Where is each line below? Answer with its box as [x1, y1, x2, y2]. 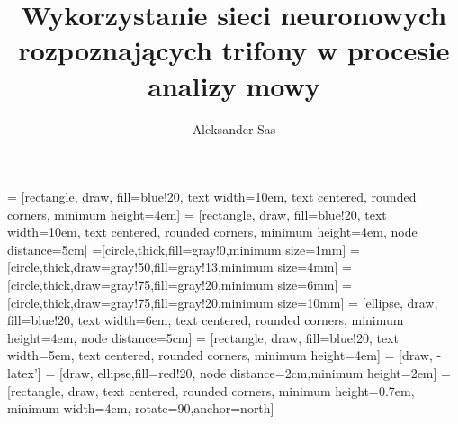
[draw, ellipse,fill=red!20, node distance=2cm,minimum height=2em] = [58, 364, 451, 383]
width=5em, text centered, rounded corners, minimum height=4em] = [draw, [7, 346, 433, 365]
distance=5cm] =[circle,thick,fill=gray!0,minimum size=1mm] [7, 239, 346, 258]
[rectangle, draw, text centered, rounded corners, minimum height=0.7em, [7, 381, 415, 400]
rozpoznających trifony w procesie [18, 32, 450, 68]
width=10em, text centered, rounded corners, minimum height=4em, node [7, 222, 418, 241]
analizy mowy [148, 67, 320, 104]
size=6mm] [277, 275, 338, 294]
